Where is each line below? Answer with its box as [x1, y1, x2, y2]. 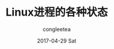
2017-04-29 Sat [37, 37, 77, 44]
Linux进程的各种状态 [5, 5, 108, 19]
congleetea [42, 25, 71, 33]
